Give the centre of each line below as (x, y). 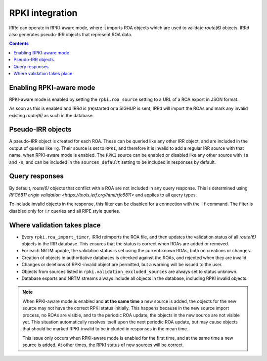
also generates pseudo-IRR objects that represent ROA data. (71, 34)
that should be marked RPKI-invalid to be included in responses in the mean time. (105, 329)
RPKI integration (43, 13)
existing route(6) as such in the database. (51, 115)
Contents (19, 44)
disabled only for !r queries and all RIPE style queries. (65, 211)
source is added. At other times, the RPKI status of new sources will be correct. (103, 345)
